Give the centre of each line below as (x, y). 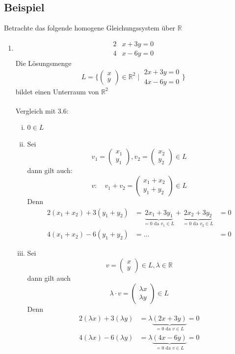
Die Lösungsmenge (43, 63)
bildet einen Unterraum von (57, 91)
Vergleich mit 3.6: (42, 110)
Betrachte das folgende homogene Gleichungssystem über (90, 28)
